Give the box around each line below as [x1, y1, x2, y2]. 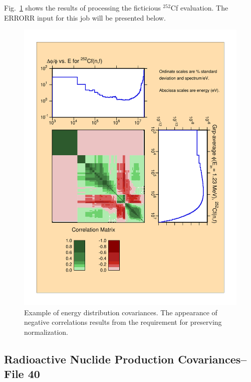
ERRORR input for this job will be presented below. [4, 12, 166, 23]
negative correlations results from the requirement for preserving [24, 317, 222, 327]
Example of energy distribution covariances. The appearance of [24, 307, 217, 317]
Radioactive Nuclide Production [4, 351, 174, 366]
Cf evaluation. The [170, 3, 228, 13]
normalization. [24, 326, 68, 337]
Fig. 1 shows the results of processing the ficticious [4, 3, 161, 13]
